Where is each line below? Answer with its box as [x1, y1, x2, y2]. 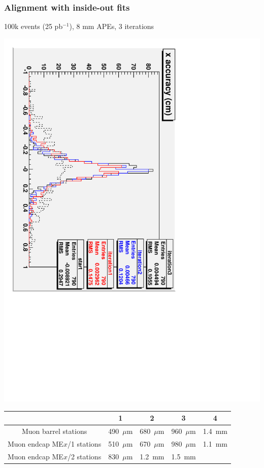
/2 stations [67, 451, 102, 461]
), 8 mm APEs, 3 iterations [69, 21, 154, 32]
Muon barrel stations [21, 425, 87, 436]
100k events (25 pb [4, 21, 63, 32]
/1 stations [67, 438, 102, 449]
